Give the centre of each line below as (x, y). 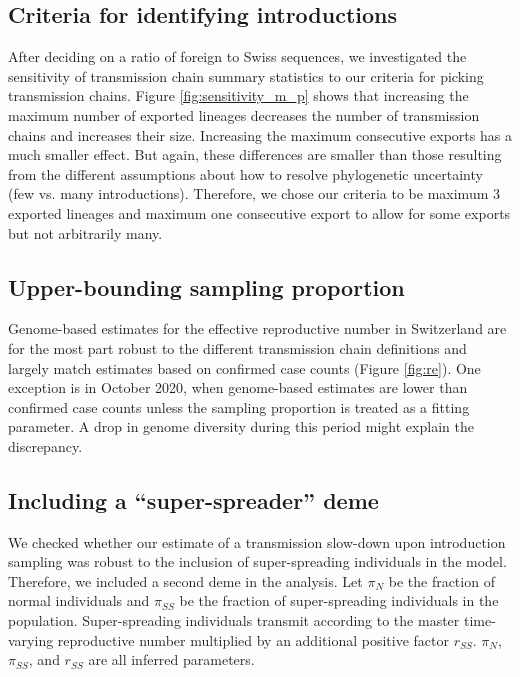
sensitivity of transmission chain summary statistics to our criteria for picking (246, 75)
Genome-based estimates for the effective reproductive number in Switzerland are (257, 328)
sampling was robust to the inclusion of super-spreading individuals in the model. (257, 561)
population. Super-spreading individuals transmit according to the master (234, 620)
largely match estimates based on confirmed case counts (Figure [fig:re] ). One (244, 367)
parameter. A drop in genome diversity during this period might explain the (241, 426)
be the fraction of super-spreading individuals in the (339, 600)
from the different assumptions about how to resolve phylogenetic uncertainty (245, 173)
